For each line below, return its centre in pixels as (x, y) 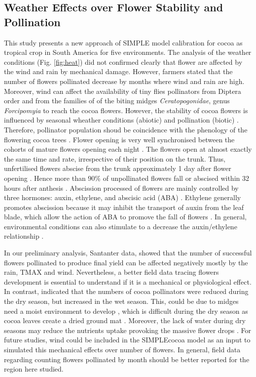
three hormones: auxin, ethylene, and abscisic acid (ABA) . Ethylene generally (123, 197)
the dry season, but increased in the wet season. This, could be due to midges (121, 301)
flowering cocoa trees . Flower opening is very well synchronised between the (119, 139)
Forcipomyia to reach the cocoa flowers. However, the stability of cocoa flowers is (126, 110)
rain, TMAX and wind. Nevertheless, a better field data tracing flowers (111, 272)
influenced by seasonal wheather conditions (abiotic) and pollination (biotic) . (121, 120)
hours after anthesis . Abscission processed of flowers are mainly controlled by (121, 188)
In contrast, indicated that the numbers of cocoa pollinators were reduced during (126, 291)
